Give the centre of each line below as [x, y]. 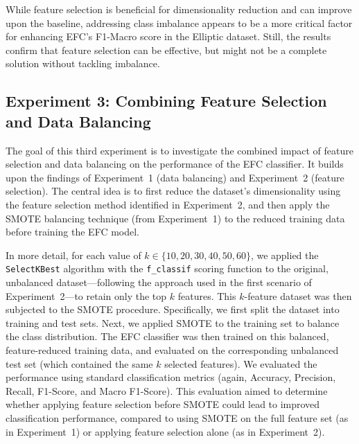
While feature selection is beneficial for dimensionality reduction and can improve [179, 9]
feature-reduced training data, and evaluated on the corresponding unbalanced [172, 349]
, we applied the [284, 255]
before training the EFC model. [72, 232]
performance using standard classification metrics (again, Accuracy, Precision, [171, 377]
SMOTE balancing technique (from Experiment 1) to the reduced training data [175, 218]
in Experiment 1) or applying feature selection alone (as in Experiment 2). [165, 431]
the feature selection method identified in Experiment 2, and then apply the [168, 204]
